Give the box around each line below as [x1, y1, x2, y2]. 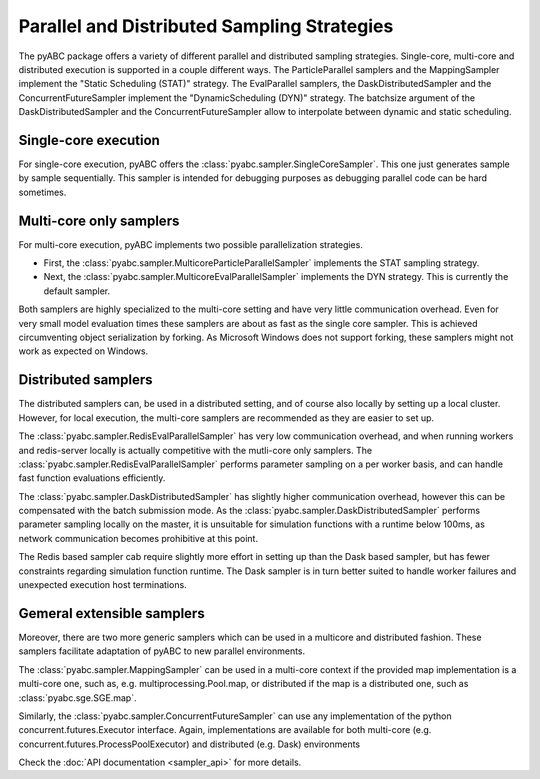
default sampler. [43, 285, 111, 297]
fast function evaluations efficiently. [18, 472, 166, 484]
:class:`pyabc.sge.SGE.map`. [18, 691, 137, 704]
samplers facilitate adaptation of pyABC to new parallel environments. [18, 645, 306, 657]
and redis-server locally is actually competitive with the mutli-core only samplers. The [18, 444, 373, 456]
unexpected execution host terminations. [18, 579, 187, 591]
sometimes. [18, 186, 67, 198]
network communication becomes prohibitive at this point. [18, 532, 259, 544]
